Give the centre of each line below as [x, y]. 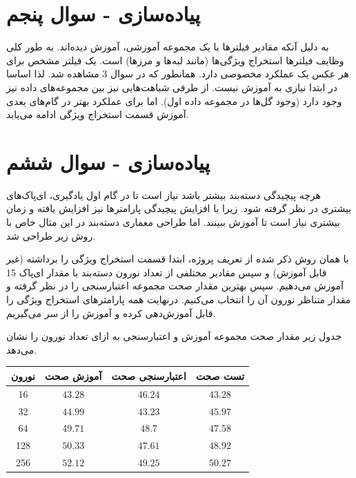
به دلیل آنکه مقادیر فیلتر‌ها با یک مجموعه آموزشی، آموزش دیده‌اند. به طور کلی [168, 47]
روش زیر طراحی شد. [51, 235]
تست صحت [220, 375]
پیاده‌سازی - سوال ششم [108, 161]
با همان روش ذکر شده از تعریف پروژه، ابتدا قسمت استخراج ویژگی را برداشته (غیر [178, 259]
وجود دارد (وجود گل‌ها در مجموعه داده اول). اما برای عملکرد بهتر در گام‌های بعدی [174, 101]
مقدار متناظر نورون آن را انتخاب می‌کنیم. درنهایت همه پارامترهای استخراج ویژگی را [179, 299]
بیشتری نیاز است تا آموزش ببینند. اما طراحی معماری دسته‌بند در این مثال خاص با [173, 222]
